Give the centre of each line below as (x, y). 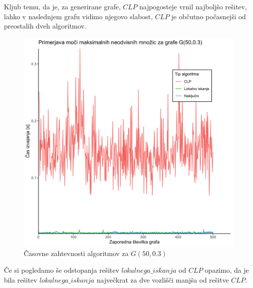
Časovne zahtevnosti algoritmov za (76, 253)
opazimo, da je (227, 270)
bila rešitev (21, 279)
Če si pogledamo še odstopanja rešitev (62, 270)
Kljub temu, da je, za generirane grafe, (62, 6)
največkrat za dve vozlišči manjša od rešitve (163, 279)
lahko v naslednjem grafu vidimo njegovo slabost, (78, 16)
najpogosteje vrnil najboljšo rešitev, (193, 6)
